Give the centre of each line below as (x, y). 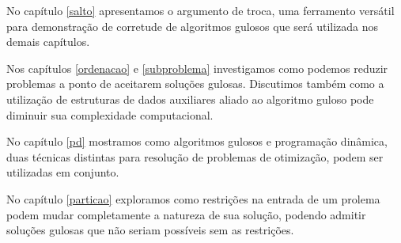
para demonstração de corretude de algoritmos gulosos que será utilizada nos (193, 26)
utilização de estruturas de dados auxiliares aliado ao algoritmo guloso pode (190, 99)
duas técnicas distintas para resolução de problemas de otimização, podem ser (195, 156)
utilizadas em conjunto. (63, 172)
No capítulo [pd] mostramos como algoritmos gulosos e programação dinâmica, (197, 141)
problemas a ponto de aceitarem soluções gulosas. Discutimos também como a (195, 84)
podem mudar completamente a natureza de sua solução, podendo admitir (186, 214)
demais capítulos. (48, 42)
